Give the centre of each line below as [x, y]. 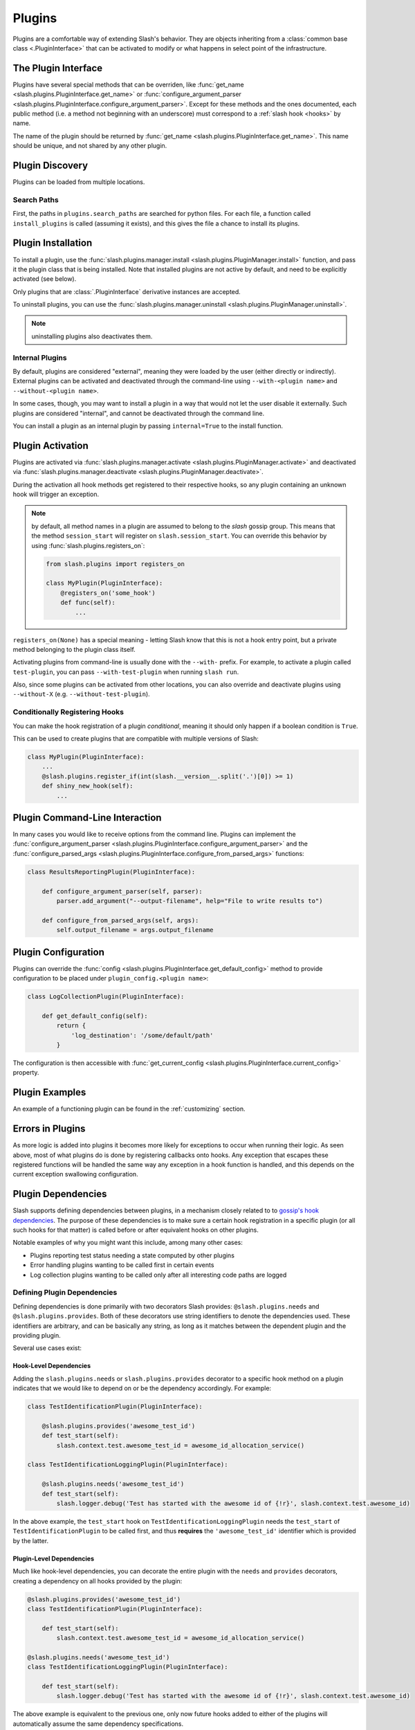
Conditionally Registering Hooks [68, 712]
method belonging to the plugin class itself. [74, 649]
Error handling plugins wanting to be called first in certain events [122, 1265]
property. [26, 1073]
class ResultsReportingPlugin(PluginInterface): [111, 872]
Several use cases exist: [47, 1348]
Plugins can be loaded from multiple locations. [79, 182]
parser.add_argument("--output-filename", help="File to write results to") [190, 901]
